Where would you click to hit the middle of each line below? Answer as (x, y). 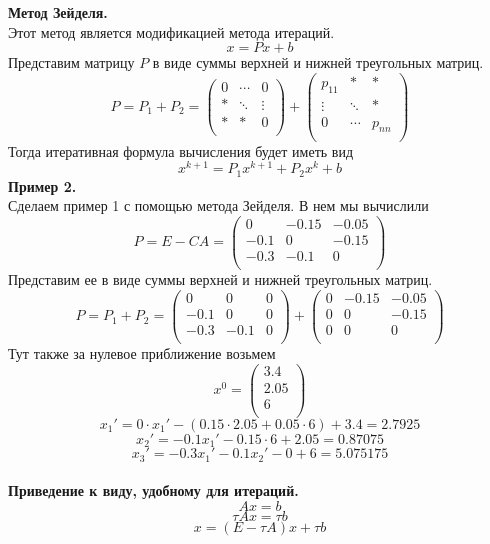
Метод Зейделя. (58, 12)
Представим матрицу (71, 62)
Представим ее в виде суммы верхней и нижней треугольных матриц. (220, 279)
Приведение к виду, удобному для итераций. (153, 490)
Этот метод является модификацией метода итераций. (171, 31)
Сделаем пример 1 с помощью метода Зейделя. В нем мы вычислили (218, 205)
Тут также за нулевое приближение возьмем (142, 352)
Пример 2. (42, 185)
